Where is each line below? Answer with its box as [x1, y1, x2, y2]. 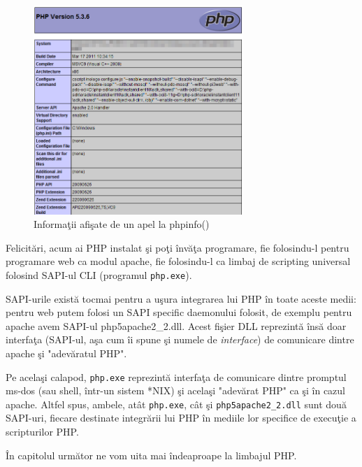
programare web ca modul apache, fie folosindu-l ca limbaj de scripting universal [6, 254, 351, 268]
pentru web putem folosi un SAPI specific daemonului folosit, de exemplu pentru [6, 305, 352, 319]
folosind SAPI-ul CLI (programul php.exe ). [6, 267, 192, 282]
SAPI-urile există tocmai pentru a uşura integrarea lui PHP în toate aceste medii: [6, 291, 356, 306]
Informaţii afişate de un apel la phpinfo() [34, 217, 210, 231]
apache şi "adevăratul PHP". [6, 345, 127, 360]
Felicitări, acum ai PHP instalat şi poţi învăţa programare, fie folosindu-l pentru [6, 240, 349, 254]
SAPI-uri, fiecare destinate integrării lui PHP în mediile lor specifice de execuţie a [6, 410, 356, 425]
